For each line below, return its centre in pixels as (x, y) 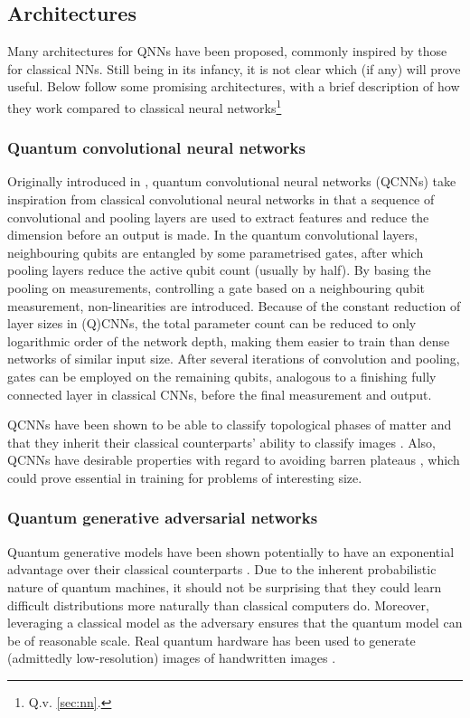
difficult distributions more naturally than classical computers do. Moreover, (218, 605)
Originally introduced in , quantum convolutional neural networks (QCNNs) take (232, 181)
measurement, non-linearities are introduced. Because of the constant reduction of (234, 305)
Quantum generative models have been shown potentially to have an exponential (231, 551)
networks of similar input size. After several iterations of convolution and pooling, (234, 359)
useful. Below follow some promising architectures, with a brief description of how (234, 86)
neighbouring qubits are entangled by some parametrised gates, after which (216, 252)
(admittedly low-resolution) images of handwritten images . (172, 658)
